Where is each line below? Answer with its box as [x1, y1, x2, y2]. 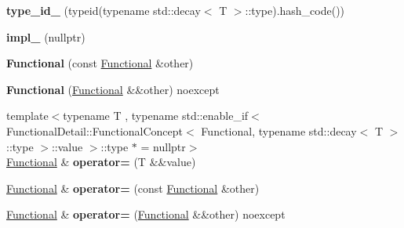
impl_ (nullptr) [6, 28, 86, 45]
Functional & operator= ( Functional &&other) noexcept [6, 206, 286, 223]
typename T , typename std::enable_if [63, 107, 249, 124]
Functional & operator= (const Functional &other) [6, 179, 260, 196]
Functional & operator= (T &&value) [6, 154, 196, 170]
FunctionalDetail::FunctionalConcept [6, 122, 184, 139]
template [6, 107, 49, 124]
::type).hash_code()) [245, 2, 345, 18]
